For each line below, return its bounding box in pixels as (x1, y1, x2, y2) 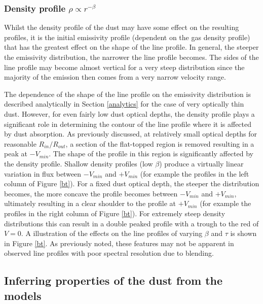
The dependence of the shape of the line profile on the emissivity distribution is (4, 88, 251, 99)
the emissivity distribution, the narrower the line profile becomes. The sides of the (4, 52, 259, 62)
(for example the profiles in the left (140, 168, 249, 179)
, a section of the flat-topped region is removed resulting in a (65, 138, 254, 149)
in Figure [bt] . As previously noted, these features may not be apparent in (4, 238, 234, 248)
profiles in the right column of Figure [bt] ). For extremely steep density (4, 208, 226, 218)
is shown (230, 228, 257, 239)
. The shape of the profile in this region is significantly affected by (49, 148, 253, 159)
